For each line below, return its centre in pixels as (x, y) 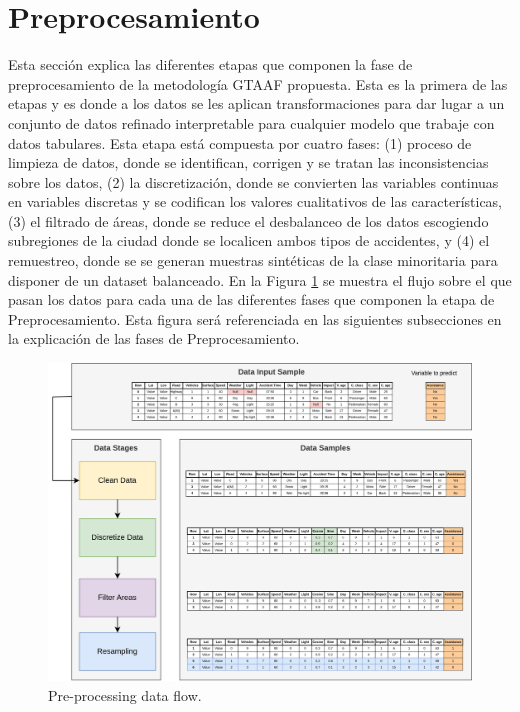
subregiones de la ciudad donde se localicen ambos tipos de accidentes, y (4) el (249, 240)
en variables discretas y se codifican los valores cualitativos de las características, (255, 201)
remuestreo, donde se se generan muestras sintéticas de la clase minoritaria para (253, 260)
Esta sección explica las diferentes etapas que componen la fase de (210, 64)
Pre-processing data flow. (125, 695)
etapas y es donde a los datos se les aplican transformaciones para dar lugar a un (256, 103)
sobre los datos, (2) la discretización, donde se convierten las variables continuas (253, 181)
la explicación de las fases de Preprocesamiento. (154, 338)
